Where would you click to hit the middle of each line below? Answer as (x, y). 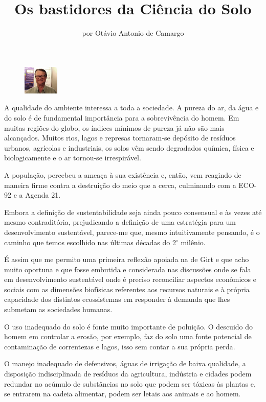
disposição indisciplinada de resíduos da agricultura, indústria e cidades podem (128, 374)
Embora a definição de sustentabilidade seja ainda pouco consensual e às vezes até (133, 212)
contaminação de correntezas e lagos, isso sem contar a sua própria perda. (120, 346)
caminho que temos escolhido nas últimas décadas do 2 (90, 242)
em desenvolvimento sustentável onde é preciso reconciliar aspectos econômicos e (130, 279)
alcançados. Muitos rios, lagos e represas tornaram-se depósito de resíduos (120, 138)
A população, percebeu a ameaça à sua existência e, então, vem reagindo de (123, 174)
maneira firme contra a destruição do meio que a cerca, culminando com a (120, 185)
